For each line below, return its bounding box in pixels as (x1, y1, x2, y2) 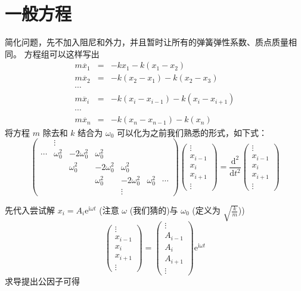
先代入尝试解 (5, 204, 55, 216)
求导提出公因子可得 (5, 274, 80, 287)
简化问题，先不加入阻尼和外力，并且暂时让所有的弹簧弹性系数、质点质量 (5, 36, 288, 48)
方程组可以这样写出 (24, 47, 100, 60)
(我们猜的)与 (129, 204, 178, 216)
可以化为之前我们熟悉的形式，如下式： (116, 126, 267, 138)
